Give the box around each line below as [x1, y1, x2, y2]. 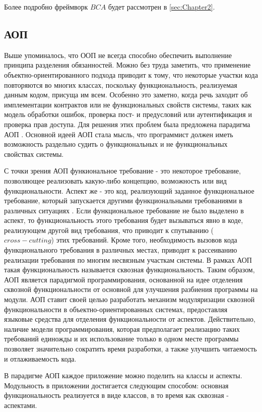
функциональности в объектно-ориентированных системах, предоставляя [4, 304, 228, 314]
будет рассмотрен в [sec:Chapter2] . [108, 2, 215, 12]
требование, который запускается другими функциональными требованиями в [4, 195, 242, 206]
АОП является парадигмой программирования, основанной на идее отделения [4, 274, 243, 284]
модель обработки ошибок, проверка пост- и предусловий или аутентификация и [4, 109, 252, 120]
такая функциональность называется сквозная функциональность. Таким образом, [4, 264, 255, 275]
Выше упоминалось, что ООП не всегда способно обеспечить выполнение [4, 49, 232, 60]
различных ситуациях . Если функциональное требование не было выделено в [4, 205, 244, 215]
